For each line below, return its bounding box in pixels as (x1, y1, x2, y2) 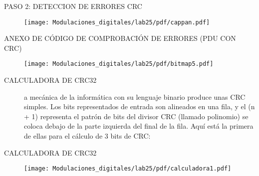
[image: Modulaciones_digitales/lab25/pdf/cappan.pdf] (24, 18, 210, 26)
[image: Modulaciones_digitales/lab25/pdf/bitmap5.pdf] (24, 60, 214, 68)
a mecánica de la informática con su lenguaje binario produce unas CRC (24, 91, 246, 102)
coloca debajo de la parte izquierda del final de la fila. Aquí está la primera (24, 121, 254, 131)
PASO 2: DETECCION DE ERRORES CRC (4, 1, 142, 11)
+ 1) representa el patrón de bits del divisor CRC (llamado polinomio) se (24, 111, 249, 121)
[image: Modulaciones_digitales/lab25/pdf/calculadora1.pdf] (24, 165, 232, 173)
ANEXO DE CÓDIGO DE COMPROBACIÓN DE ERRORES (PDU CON (4, 33, 236, 43)
